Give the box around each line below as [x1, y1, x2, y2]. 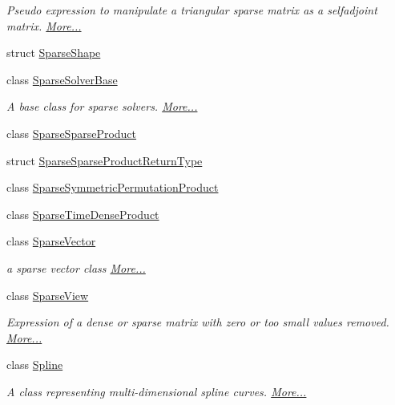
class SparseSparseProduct [6, 124, 137, 141]
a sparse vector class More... [6, 259, 146, 276]
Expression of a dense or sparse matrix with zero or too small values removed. [6, 314, 389, 330]
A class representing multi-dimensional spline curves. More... [6, 383, 307, 399]
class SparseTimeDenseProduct [6, 205, 159, 222]
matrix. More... [6, 17, 82, 34]
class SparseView [6, 286, 89, 303]
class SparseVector [6, 233, 96, 249]
